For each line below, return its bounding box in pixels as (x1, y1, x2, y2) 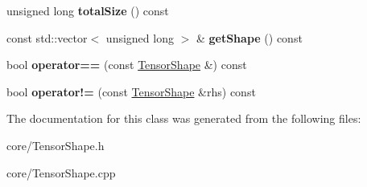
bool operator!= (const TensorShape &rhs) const (6, 83, 256, 100)
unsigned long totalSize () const (6, 2, 169, 18)
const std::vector (6, 29, 88, 46)
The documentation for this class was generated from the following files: (6, 110, 361, 127)
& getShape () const (196, 29, 303, 46)
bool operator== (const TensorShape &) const (6, 56, 247, 73)
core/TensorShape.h (6, 136, 105, 153)
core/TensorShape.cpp (6, 164, 116, 181)
